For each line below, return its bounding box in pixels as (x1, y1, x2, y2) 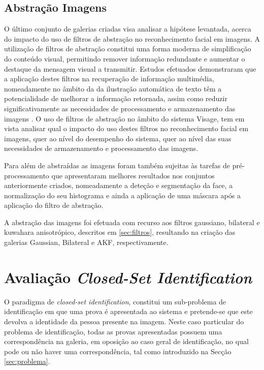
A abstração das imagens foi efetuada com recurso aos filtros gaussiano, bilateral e (4, 217, 260, 227)
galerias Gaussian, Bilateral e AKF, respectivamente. (4, 237, 169, 248)
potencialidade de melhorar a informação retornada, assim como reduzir (4, 93, 227, 104)
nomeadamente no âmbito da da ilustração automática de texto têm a (4, 83, 222, 94)
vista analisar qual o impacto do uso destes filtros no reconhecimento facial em (4, 123, 249, 134)
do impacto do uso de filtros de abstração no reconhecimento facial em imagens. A (4, 33, 260, 44)
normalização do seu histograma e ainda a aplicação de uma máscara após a (4, 190, 241, 200)
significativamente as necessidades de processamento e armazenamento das (4, 103, 236, 113)
